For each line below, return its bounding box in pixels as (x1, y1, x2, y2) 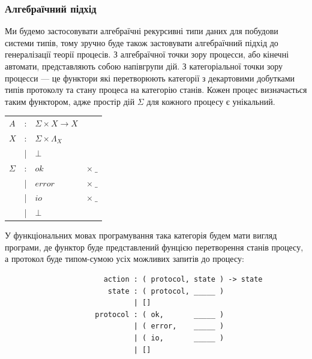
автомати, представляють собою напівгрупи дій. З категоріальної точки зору (5, 60, 283, 72)
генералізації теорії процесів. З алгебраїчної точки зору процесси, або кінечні (5, 48, 289, 61)
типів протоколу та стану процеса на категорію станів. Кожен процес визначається (5, 83, 307, 96)
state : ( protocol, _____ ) (107, 286, 224, 295)
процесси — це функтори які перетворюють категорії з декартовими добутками (5, 71, 295, 84)
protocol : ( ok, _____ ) (95, 310, 224, 319)
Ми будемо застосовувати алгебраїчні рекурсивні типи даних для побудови (5, 25, 278, 37)
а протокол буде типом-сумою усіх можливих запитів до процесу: (5, 252, 244, 265)
